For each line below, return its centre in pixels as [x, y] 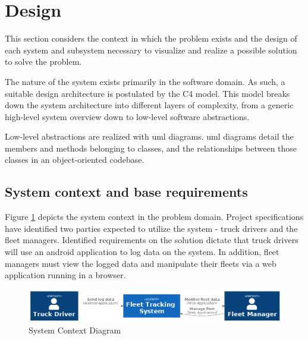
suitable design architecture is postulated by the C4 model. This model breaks [147, 93]
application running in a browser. [65, 275]
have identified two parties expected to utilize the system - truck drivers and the [151, 228]
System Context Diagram [75, 330]
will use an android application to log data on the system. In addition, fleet [142, 252]
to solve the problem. [43, 62]
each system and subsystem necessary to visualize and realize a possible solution [151, 50]
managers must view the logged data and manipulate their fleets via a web [141, 263]
